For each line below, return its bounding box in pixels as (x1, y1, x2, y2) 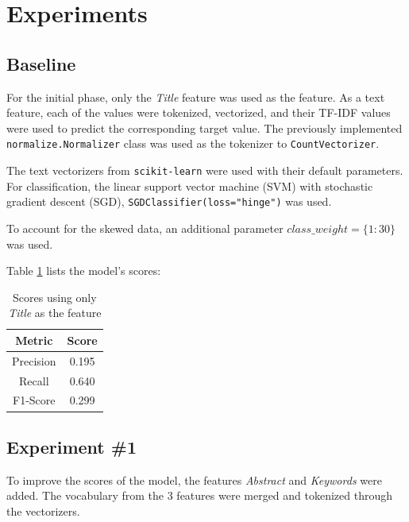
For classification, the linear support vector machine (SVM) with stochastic (6, 177, 373, 194)
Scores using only (13, 288, 97, 305)
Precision (12, 352, 56, 369)
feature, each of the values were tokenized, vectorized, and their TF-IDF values (6, 104, 391, 121)
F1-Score (13, 392, 56, 408)
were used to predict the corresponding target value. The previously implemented (6, 119, 403, 136)
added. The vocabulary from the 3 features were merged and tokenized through (6, 487, 393, 504)
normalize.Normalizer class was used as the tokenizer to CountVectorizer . (6, 135, 380, 152)
